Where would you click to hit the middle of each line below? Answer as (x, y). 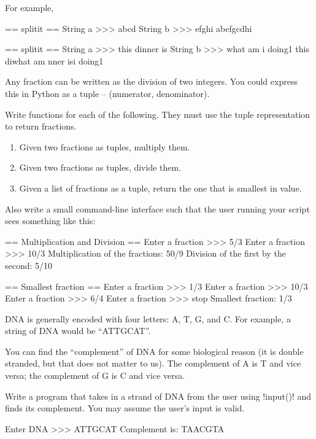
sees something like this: (50, 221)
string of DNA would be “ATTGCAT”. (78, 331)
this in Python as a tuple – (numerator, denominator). (107, 93)
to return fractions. (41, 126)
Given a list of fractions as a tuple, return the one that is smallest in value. (160, 188)
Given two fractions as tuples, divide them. (100, 167)
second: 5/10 (29, 265)
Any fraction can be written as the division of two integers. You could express (151, 81)
